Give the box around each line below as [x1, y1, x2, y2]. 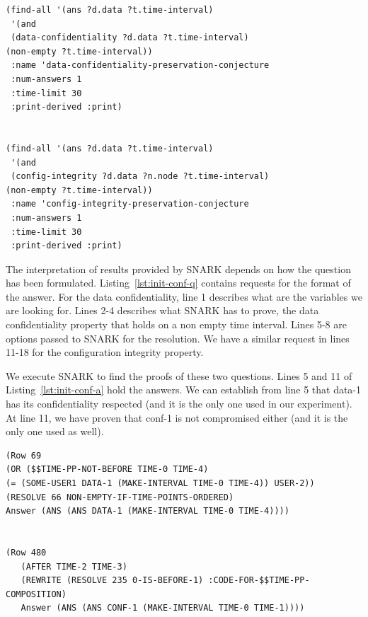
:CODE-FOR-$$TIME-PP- [208, 575, 310, 586]
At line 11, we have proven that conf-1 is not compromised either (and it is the [6, 410, 348, 425]
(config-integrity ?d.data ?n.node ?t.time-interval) [11, 171, 270, 182]
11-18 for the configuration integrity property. [6, 345, 204, 359]
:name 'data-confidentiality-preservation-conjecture [11, 60, 270, 71]
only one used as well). [6, 424, 104, 439]
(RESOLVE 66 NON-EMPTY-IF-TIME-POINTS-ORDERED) [6, 492, 234, 502]
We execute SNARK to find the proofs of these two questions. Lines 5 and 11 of [6, 368, 352, 383]
